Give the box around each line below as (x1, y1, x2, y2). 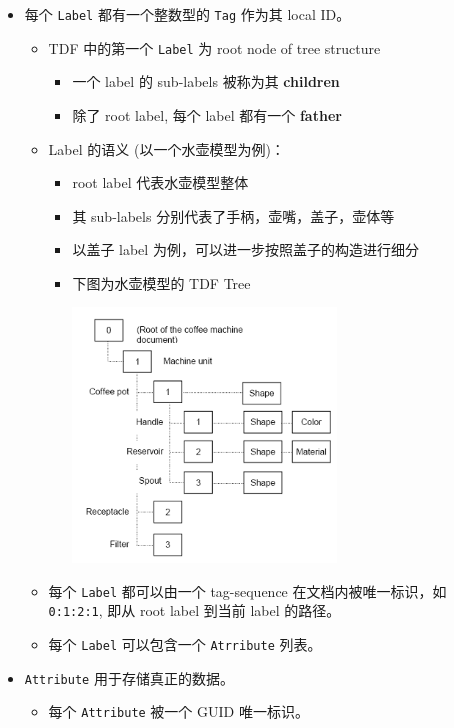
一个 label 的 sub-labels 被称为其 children (72, 71, 340, 92)
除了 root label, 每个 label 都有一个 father (72, 104, 342, 125)
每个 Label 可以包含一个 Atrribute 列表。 (48, 634, 322, 655)
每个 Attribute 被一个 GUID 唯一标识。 (48, 701, 309, 722)
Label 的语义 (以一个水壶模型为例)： (48, 138, 285, 159)
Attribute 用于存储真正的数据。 (24, 667, 234, 688)
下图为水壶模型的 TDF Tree (72, 272, 251, 293)
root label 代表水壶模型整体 (72, 172, 249, 193)
